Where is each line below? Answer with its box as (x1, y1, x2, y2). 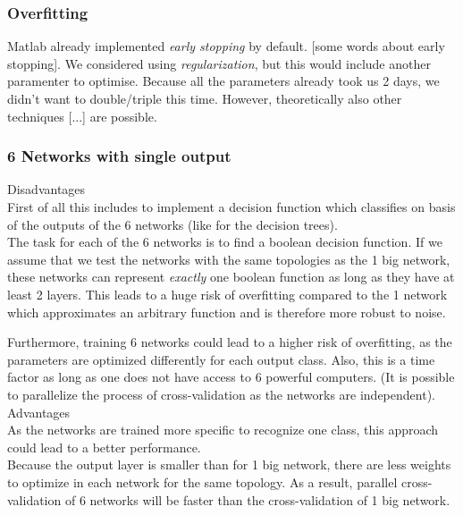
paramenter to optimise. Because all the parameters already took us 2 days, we (7, 72, 440, 90)
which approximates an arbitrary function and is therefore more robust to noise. (7, 302, 446, 321)
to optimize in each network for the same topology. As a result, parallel (7, 472, 398, 491)
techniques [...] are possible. (7, 106, 157, 125)
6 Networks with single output (7, 145, 231, 167)
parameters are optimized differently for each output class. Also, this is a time (7, 350, 435, 368)
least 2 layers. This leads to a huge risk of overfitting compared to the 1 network (7, 284, 448, 303)
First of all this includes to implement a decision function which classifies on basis (7, 198, 456, 215)
